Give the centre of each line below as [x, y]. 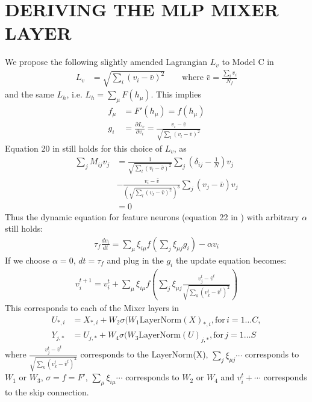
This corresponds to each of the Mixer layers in [92, 308]
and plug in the [135, 260]
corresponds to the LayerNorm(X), [144, 354]
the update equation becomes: [231, 260]
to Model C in [248, 62]
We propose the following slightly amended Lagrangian [106, 62]
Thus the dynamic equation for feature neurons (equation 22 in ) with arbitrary [152, 216]
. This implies [176, 94]
